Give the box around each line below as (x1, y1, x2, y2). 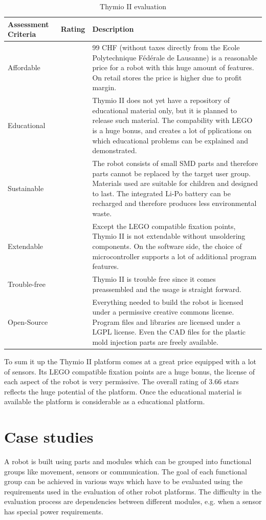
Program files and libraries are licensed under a (92, 316, 240, 327)
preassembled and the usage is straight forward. (92, 283, 241, 294)
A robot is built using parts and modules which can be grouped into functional (4, 456, 252, 467)
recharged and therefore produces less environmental (92, 198, 257, 209)
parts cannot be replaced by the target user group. (92, 168, 251, 178)
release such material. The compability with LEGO (92, 115, 253, 126)
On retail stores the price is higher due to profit (92, 72, 242, 82)
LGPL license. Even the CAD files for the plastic (92, 326, 246, 337)
